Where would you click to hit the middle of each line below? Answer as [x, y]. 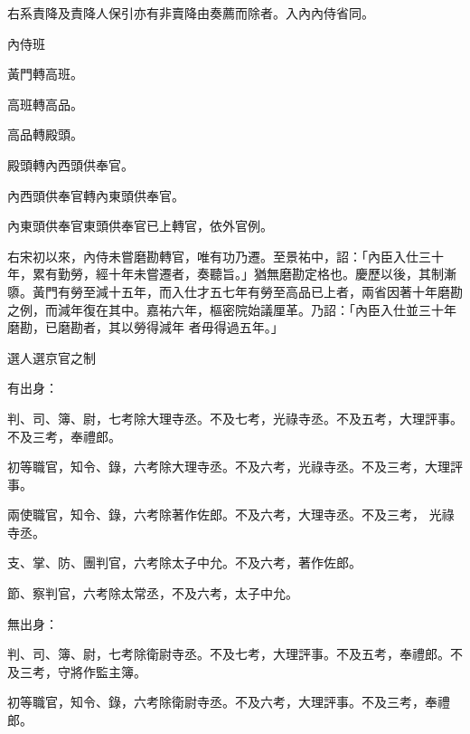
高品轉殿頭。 [45, 134]
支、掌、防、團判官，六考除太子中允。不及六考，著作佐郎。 [184, 562]
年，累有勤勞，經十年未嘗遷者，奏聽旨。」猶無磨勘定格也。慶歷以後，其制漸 [232, 274]
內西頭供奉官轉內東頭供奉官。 [96, 195]
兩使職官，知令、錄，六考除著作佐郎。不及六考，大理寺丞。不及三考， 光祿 [231, 515]
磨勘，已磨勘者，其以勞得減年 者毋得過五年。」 [146, 327]
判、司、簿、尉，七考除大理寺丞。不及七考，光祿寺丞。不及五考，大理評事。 [235, 418]
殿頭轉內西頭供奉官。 [70, 164]
